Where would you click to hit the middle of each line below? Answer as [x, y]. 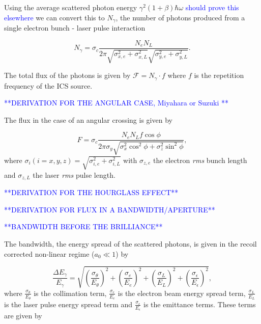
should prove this [212, 7]
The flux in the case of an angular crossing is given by [88, 119]
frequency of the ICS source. [48, 85]
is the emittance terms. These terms [200, 304]
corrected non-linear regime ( [49, 253]
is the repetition [219, 75]
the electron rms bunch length [200, 160]
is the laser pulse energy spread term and [68, 304]
